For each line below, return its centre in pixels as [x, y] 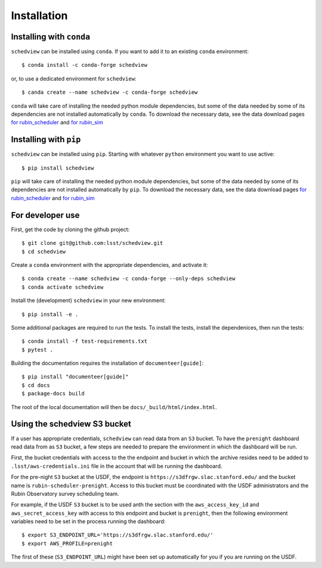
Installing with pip [46, 139]
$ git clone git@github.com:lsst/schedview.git [92, 243]
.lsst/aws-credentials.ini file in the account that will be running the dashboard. [117, 466]
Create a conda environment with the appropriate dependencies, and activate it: [109, 265]
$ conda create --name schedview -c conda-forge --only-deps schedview [129, 279]
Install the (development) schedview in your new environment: [89, 300]
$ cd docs [36, 385]
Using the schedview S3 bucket [71, 424]
